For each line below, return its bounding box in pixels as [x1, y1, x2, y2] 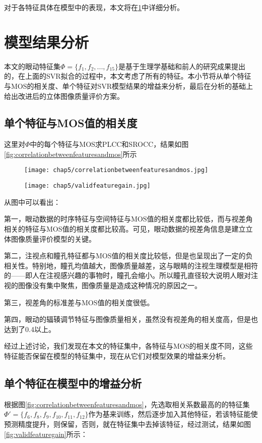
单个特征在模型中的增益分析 [4, 375, 142, 391]
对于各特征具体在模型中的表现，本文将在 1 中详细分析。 [4, 2, 184, 12]
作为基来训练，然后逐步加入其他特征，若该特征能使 [88, 409, 258, 419]
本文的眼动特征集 [4, 61, 60, 71]
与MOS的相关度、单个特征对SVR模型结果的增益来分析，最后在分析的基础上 [4, 80, 253, 91]
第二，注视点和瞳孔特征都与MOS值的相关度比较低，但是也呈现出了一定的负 [4, 250, 253, 261]
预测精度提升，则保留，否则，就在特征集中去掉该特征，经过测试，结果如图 [4, 418, 251, 429]
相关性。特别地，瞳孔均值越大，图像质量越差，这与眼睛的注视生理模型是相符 [4, 260, 258, 270]
